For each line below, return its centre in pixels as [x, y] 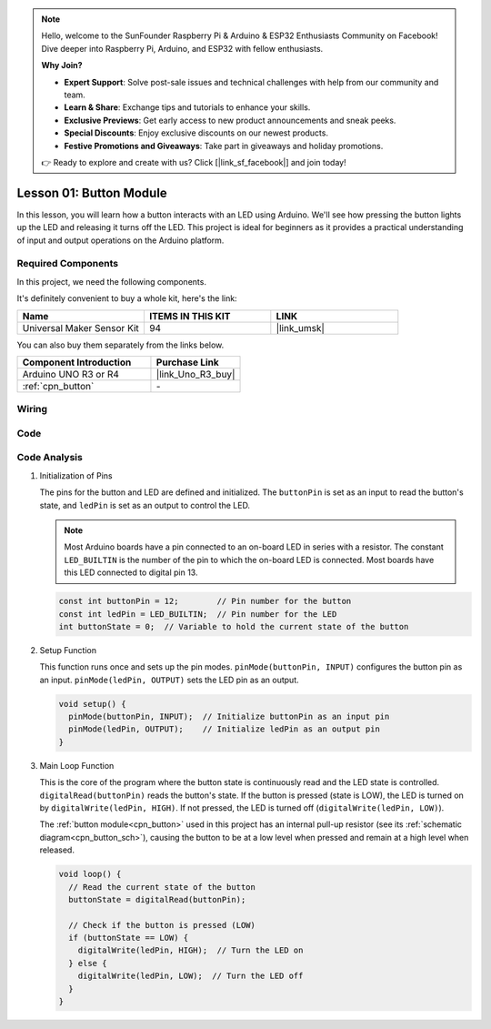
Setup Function [68, 650]
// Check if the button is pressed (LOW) [162, 925]
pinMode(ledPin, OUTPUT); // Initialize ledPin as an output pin [225, 729]
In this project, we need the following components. [111, 281]
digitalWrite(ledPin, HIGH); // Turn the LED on [190, 950]
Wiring [32, 409]
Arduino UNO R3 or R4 [71, 374]
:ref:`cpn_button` [58, 386]
